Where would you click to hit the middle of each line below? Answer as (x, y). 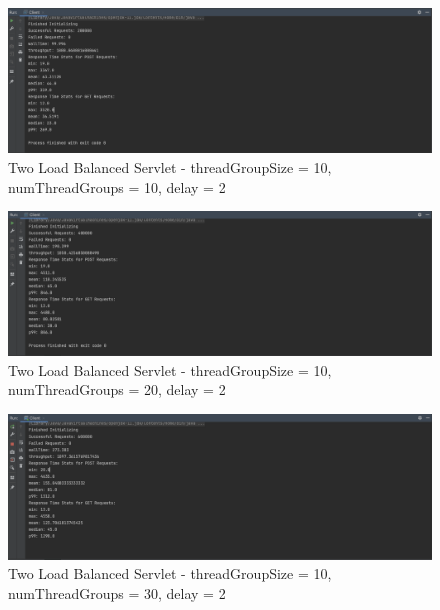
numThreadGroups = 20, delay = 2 (117, 389)
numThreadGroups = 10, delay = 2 (117, 186)
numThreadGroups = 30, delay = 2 (117, 592)
